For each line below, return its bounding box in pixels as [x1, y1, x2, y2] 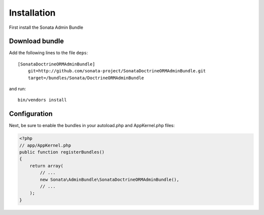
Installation [9, 7, 56, 18]
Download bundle [9, 37, 64, 45]
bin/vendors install [18, 97, 67, 103]
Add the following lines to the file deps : [9, 50, 88, 56]
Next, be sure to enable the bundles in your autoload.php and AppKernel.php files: [9, 123, 175, 129]
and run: [9, 86, 26, 92]
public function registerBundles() [19, 150, 105, 155]
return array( [29, 163, 64, 169]
